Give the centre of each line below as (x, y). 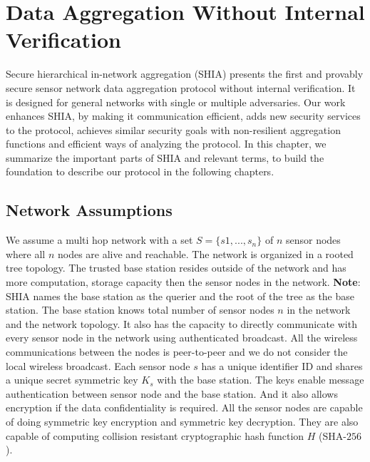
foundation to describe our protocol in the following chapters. (140, 171)
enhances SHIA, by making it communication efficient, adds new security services (183, 116)
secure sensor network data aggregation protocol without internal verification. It (181, 87)
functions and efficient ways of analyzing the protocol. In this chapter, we (166, 144)
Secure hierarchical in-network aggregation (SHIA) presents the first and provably (185, 74)
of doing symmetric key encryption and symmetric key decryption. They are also (182, 421)
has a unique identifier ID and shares (282, 365)
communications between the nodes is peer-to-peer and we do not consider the (177, 352)
